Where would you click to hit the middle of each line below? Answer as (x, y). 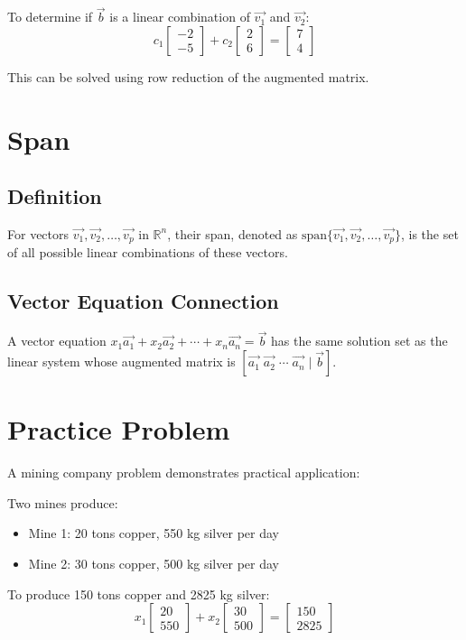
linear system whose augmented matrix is (121, 362)
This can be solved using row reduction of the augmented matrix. (188, 76)
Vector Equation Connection (143, 301)
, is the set (429, 233)
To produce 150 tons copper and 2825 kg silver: (139, 594)
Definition (55, 196)
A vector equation (57, 341)
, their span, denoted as (233, 233)
